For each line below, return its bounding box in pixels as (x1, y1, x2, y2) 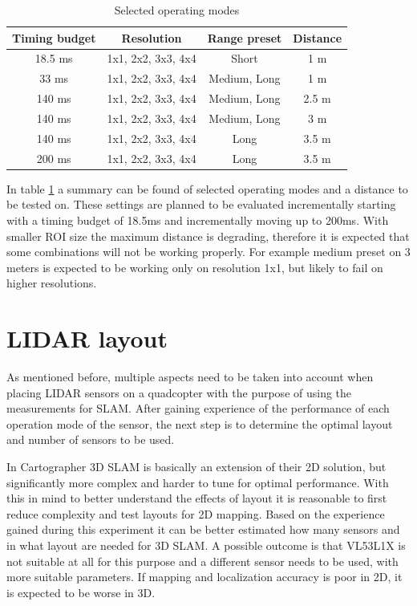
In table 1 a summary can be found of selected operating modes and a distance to (6, 180, 408, 197)
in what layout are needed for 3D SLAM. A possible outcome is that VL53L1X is (6, 536, 406, 553)
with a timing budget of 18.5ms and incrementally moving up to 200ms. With (6, 211, 389, 228)
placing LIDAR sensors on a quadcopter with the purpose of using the (6, 384, 352, 401)
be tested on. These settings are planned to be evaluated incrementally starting (6, 196, 396, 213)
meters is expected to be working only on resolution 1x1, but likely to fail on (6, 258, 383, 275)
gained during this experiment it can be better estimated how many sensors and (6, 521, 400, 538)
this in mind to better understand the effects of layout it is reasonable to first (6, 490, 387, 506)
